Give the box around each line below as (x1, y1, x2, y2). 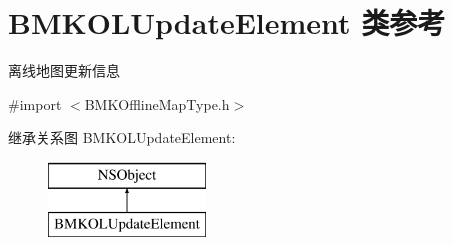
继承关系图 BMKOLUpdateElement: (8, 127, 236, 148)
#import (8, 93, 62, 114)
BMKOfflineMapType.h (84, 93, 230, 114)
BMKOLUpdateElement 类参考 (8, 2, 446, 43)
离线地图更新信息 (8, 60, 120, 81)
